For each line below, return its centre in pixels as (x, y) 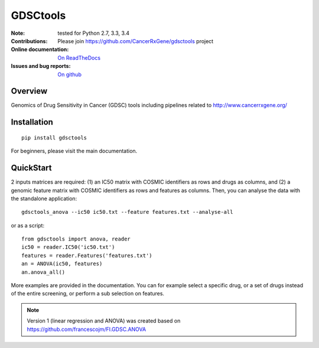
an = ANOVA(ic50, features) (62, 264)
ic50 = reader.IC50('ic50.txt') (68, 247)
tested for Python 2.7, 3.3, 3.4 (94, 33)
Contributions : (29, 41)
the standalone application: (44, 199)
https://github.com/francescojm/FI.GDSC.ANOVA (87, 329)
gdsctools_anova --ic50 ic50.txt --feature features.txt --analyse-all (127, 212)
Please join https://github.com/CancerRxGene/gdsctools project (136, 41)
